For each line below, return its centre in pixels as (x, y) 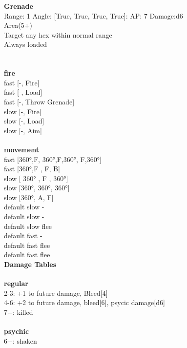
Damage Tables (30, 264)
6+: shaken (21, 340)
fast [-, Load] (23, 92)
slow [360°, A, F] (29, 197)
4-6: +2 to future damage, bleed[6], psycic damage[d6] (84, 302)
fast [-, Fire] (22, 82)
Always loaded (25, 44)
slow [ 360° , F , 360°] (36, 178)
